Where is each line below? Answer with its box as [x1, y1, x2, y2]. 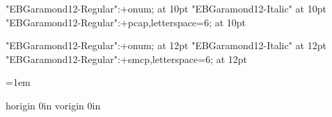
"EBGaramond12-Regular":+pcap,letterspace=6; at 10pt [6, 15, 246, 29]
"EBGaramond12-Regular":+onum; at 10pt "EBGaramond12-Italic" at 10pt [6, 1, 326, 15]
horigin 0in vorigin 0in [6, 98, 101, 112]
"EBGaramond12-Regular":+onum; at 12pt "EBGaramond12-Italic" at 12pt [6, 38, 326, 53]
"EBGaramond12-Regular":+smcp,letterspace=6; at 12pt [6, 51, 248, 66]
